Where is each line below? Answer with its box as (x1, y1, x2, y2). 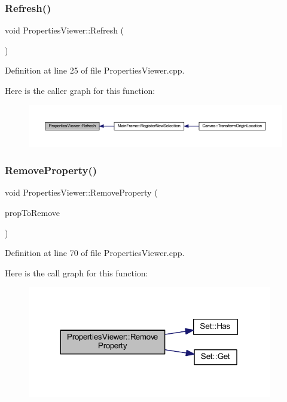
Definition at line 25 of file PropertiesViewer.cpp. (5, 64, 185, 77)
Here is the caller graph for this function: (5, 84, 155, 96)
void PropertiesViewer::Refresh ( (5, 24, 124, 36)
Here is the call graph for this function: (5, 266, 148, 279)
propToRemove (5, 206, 60, 218)
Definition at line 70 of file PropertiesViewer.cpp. (5, 246, 185, 259)
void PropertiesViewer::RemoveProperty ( (5, 186, 158, 199)
